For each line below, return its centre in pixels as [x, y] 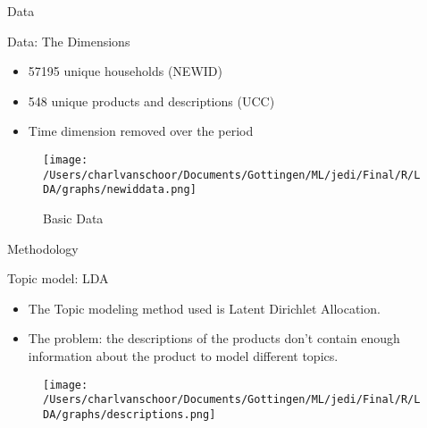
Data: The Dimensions [69, 41]
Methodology [43, 248]
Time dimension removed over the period [141, 131]
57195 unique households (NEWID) [125, 71]
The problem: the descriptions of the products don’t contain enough [214, 338]
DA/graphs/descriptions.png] [130, 414]
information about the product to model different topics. [183, 355]
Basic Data [73, 218]
